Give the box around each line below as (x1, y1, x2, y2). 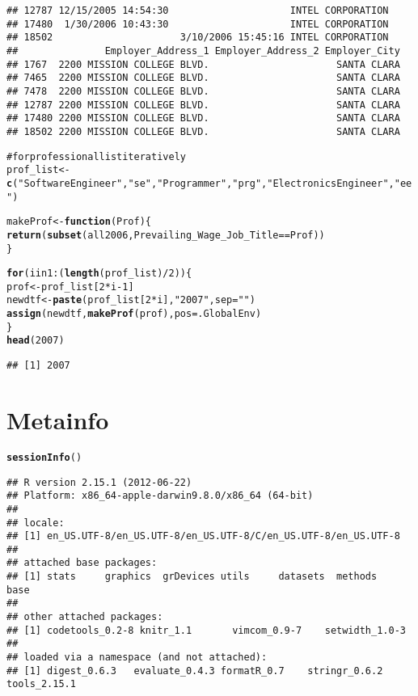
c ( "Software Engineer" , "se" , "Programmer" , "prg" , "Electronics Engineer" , (6, 177, 395, 189)
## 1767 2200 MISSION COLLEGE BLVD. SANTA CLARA (6, 58, 400, 70)
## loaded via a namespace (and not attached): (6, 652, 268, 664)
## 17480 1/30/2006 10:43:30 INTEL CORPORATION (6, 18, 389, 30)
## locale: (6, 517, 65, 529)
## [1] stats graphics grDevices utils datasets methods (6, 571, 378, 583)
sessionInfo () (6, 451, 82, 463)
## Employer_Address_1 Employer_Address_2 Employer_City (6, 44, 400, 57)
